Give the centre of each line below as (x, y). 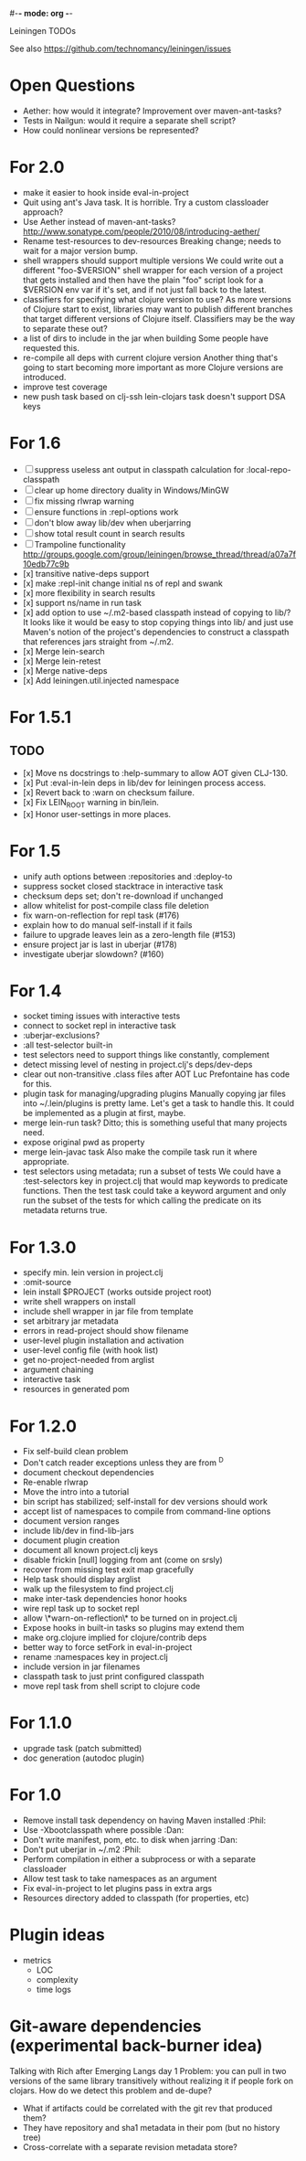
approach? (43, 212)
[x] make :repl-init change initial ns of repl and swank (123, 583)
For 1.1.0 (41, 1723)
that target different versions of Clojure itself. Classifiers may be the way (158, 318)
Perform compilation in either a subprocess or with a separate (139, 1858)
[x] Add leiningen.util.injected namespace (101, 680)
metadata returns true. (65, 1210)
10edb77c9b (46, 564)
